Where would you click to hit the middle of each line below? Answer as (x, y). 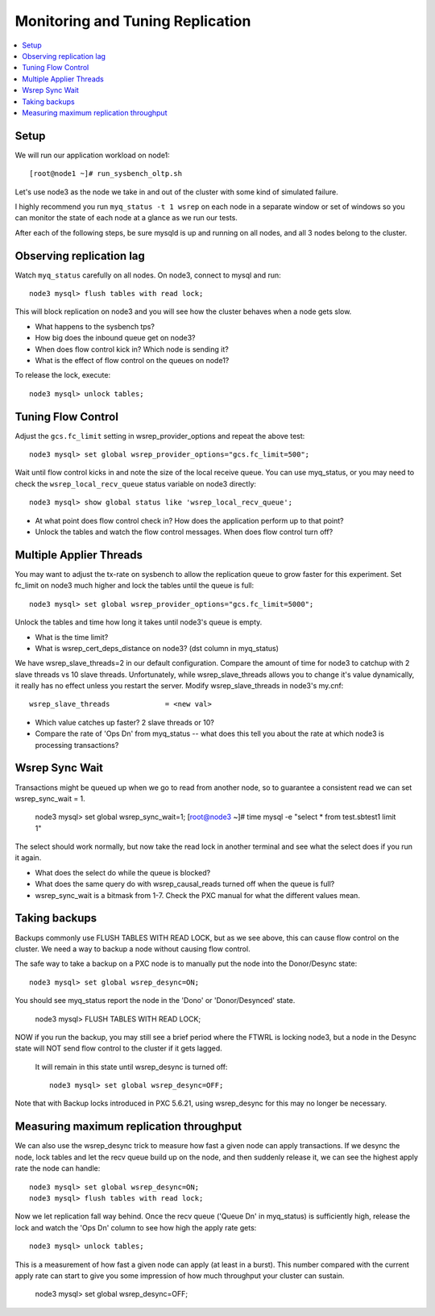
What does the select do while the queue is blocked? (123, 872)
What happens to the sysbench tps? (95, 326)
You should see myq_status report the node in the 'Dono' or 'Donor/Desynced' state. (155, 1001)
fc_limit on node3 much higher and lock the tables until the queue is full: (134, 586)
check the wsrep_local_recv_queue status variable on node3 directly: (136, 483)
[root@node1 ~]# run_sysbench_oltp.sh (106, 174)
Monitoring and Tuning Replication (133, 21)
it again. (28, 858)
